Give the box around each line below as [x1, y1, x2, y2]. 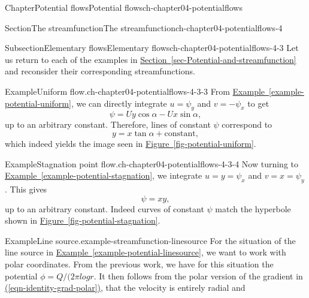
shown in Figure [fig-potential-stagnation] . [5, 214, 160, 227]
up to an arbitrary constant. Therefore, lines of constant [5, 118, 211, 131]
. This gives [5, 182, 47, 195]
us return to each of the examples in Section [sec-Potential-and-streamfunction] [5, 53, 296, 65]
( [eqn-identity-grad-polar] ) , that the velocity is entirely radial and [5, 281, 246, 294]
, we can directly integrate [71, 97, 167, 109]
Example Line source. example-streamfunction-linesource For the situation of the [5, 234, 296, 246]
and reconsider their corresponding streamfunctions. [5, 65, 195, 77]
